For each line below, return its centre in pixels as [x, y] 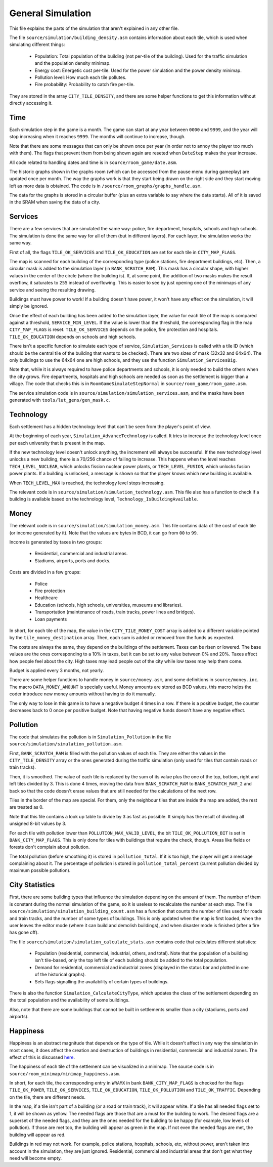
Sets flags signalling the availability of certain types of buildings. [102, 981]
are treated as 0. [27, 807]
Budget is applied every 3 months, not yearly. [57, 670]
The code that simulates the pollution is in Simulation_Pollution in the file [90, 737]
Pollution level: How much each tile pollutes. [80, 77]
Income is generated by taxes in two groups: [56, 542]
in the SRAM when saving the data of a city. [55, 202]
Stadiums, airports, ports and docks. [73, 560]
